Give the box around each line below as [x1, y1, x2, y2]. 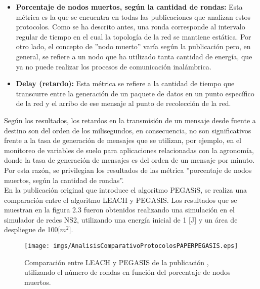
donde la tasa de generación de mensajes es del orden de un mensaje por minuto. [4, 155, 255, 165]
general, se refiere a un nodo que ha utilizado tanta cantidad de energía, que [16, 51, 252, 61]
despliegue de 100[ [4, 224, 60, 235]
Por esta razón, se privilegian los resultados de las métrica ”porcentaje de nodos [4, 164, 252, 175]
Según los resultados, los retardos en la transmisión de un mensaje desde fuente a [4, 115, 256, 125]
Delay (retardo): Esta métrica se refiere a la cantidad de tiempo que [16, 78, 235, 89]
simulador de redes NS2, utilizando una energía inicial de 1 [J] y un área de [4, 214, 238, 225]
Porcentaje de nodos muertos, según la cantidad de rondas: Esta [16, 2, 243, 12]
